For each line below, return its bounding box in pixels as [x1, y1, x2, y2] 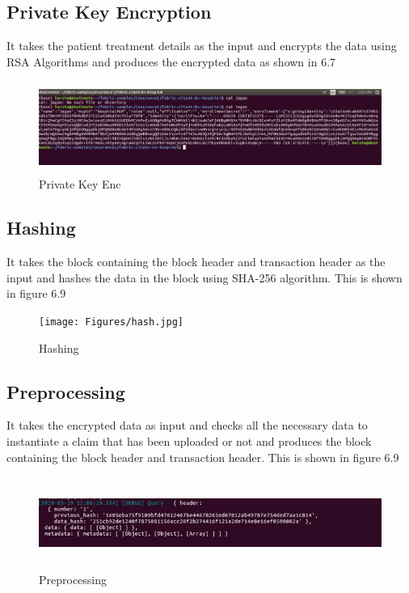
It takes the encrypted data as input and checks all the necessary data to [6, 417, 368, 434]
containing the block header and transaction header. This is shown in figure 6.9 [6, 448, 399, 465]
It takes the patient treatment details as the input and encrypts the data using [6, 37, 397, 54]
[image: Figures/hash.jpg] [39, 316, 183, 328]
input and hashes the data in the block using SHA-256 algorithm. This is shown [6, 269, 403, 286]
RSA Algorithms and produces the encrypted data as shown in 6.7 [6, 53, 336, 70]
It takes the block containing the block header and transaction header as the [6, 253, 386, 270]
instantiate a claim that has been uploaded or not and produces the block [6, 432, 372, 449]
